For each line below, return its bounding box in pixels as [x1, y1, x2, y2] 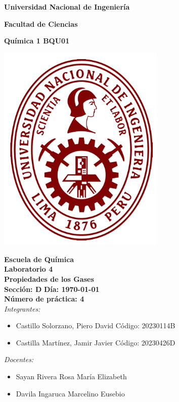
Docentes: [4, 354, 34, 365]
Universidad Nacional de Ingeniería [4, 2, 130, 12]
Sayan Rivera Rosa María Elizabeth [16, 371, 127, 382]
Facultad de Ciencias [4, 18, 78, 29]
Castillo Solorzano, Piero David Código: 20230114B [16, 320, 175, 331]
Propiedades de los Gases [4, 273, 94, 284]
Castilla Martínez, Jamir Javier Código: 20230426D [16, 337, 175, 347]
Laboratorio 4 [4, 264, 53, 274]
